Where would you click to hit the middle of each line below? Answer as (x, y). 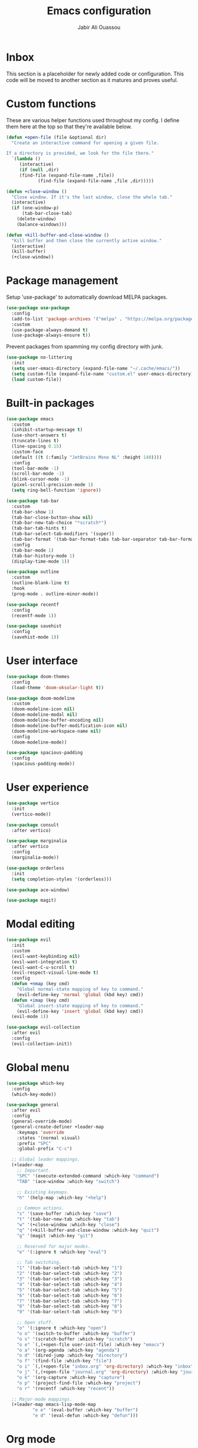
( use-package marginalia (37, 841)
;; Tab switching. (39, 1263)
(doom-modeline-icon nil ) (43, 709)
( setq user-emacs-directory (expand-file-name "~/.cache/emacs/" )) (96, 368)
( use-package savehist (34, 626)
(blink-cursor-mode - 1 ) (40, 480)
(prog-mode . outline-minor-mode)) (55, 594)
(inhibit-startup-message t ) (47, 430)
